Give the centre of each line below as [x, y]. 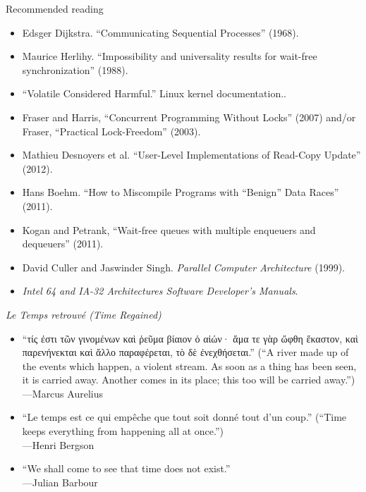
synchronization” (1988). [75, 69]
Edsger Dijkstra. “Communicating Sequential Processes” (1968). [160, 32]
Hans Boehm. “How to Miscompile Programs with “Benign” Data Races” [181, 192]
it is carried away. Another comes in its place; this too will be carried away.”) [189, 380]
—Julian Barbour [60, 482]
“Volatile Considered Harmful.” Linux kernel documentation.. [154, 93]
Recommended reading [55, 8]
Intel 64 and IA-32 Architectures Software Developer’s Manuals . [160, 291]
